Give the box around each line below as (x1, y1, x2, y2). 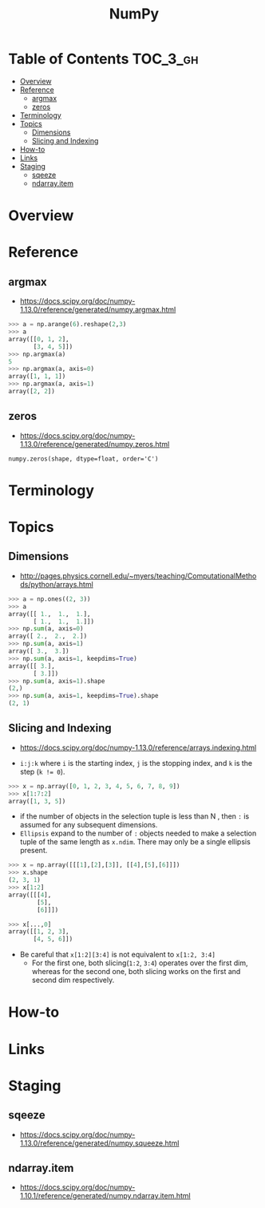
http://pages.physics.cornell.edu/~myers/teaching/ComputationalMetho (19, 570, 257, 581)
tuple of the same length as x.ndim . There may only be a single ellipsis (19, 837, 251, 847)
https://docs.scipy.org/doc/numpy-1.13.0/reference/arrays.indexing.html (19, 743, 257, 752)
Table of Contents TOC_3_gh (8, 50, 199, 68)
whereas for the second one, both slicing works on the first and (31, 967, 241, 976)
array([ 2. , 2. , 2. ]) (8, 632, 88, 641)
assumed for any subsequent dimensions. (19, 820, 158, 830)
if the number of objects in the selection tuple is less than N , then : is (19, 811, 250, 821)
